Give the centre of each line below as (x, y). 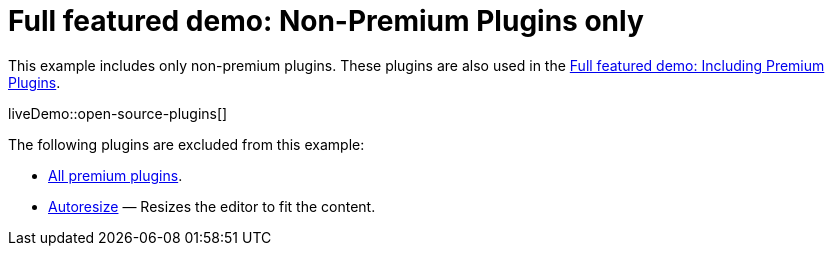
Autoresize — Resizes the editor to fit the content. (212, 206)
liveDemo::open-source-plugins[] (118, 113)
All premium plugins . (115, 175)
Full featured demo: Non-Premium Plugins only (326, 21)
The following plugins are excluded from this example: (186, 144)
